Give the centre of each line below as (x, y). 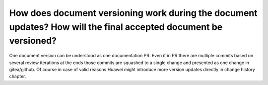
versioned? (33, 41)
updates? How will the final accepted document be (116, 27)
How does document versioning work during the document (133, 13)
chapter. (18, 77)
